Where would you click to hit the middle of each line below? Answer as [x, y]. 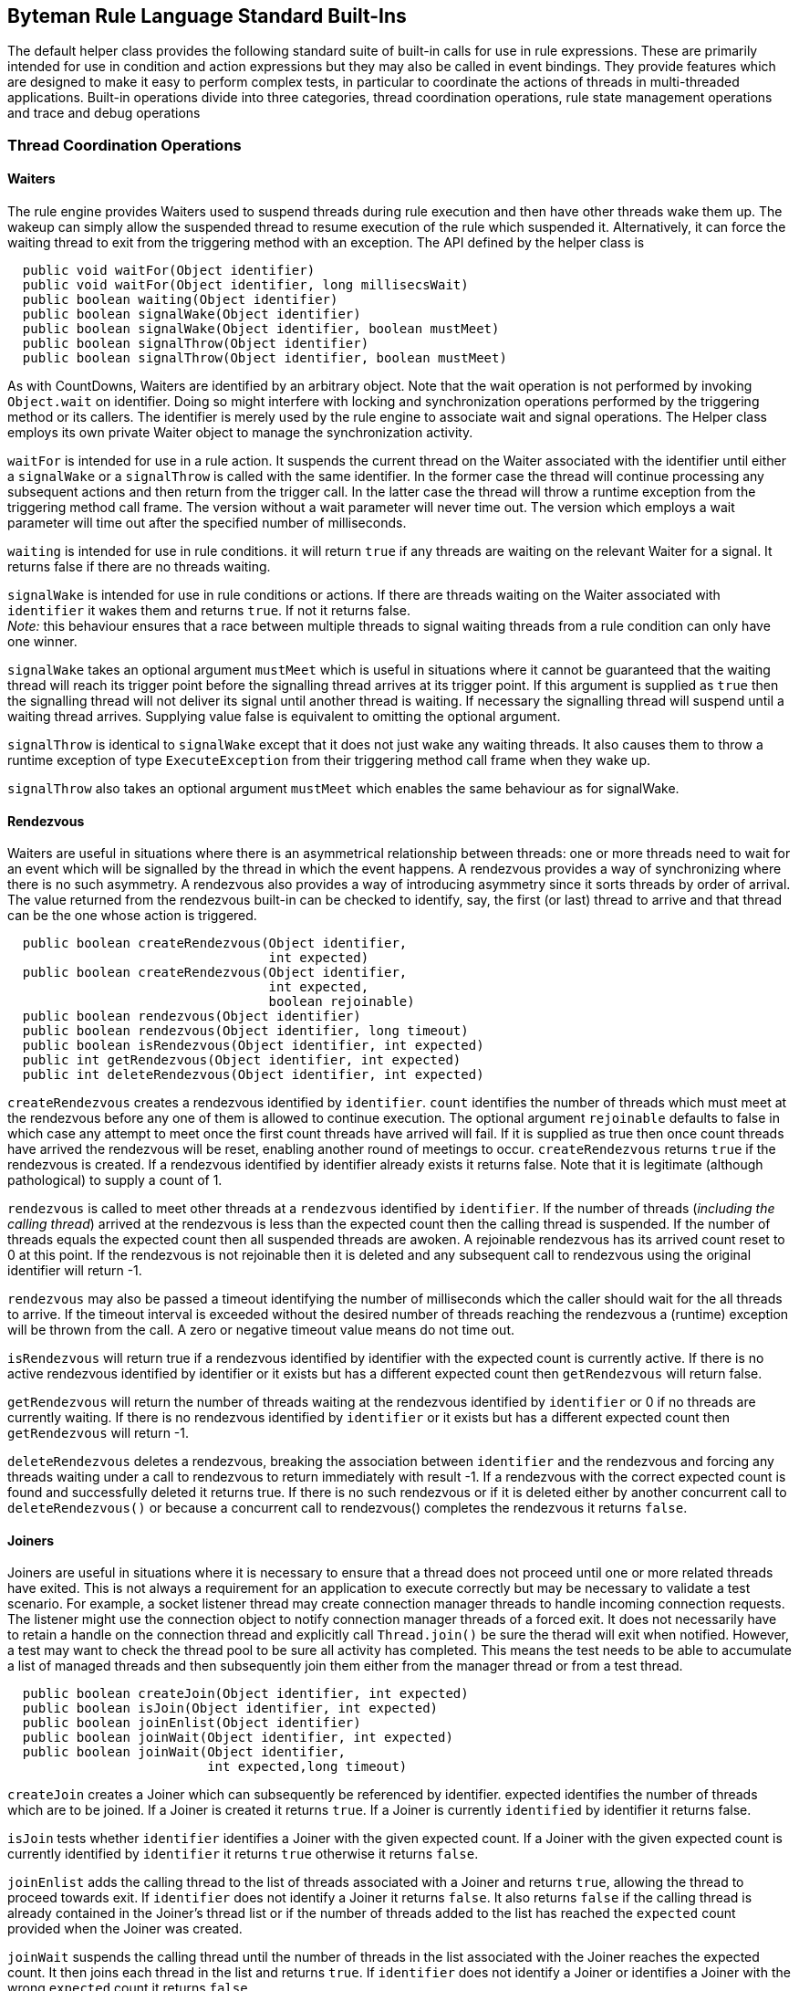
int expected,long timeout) [307, 1767]
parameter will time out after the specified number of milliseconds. [207, 523]
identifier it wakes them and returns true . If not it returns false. [209, 611]
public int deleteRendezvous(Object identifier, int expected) [253, 1075]
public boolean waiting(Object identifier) [180, 300]
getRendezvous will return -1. [99, 1433]
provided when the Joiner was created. [125, 1929]
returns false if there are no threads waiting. [139, 567]
